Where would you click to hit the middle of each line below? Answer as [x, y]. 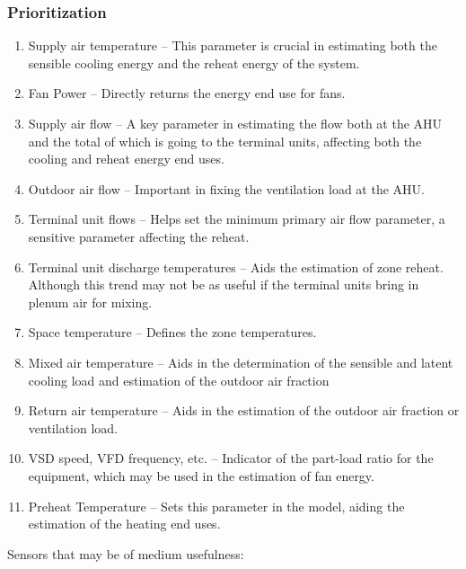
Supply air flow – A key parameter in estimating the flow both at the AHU [235, 123]
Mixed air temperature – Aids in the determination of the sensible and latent [241, 362]
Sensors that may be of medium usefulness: [126, 553]
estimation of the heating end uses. [124, 524]
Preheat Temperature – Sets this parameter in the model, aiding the [216, 506]
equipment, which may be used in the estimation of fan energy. [201, 475]
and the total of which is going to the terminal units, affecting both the [225, 141]
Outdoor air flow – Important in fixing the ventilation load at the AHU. [226, 188]
